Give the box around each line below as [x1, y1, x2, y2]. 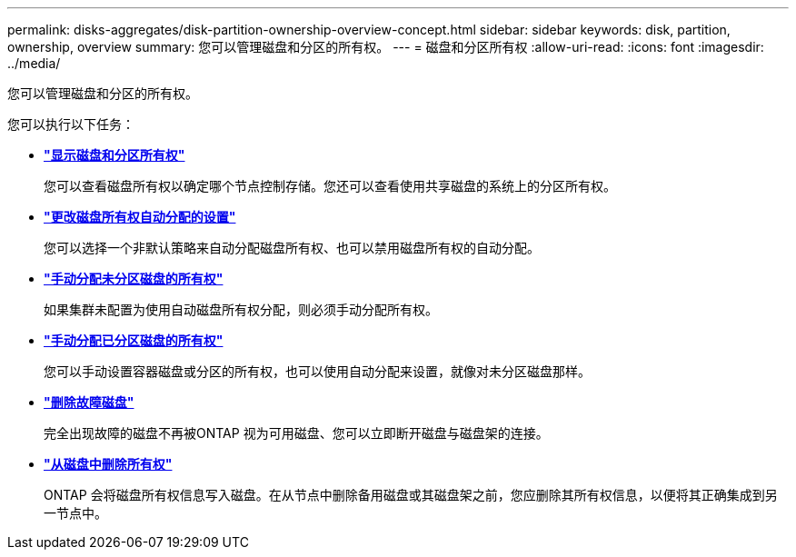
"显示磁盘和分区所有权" [44, 147, 185, 163]
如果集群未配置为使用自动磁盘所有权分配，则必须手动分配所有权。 [44, 302, 438, 317]
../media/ [7, 55, 61, 71]
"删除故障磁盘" [44, 394, 134, 410]
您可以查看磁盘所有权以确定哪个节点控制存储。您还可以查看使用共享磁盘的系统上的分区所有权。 [44, 178, 616, 194]
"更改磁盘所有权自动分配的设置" [44, 209, 236, 224]
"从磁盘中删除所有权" [44, 456, 173, 472]
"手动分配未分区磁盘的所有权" [44, 271, 224, 286]
